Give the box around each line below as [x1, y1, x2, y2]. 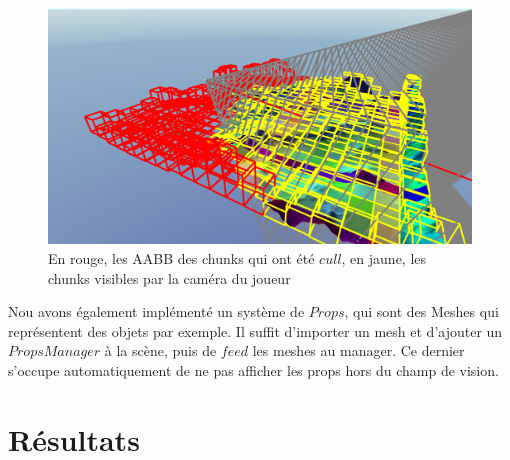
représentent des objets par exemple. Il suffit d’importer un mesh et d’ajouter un [8, 320, 503, 341]
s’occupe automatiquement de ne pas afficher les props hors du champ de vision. [8, 359, 499, 380]
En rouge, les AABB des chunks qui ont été [48, 248, 315, 269]
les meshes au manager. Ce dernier [252, 340, 465, 361]
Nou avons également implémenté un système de [8, 301, 305, 322]
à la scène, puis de [104, 340, 217, 361]
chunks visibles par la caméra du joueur [48, 267, 291, 288]
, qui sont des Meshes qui [344, 301, 499, 322]
